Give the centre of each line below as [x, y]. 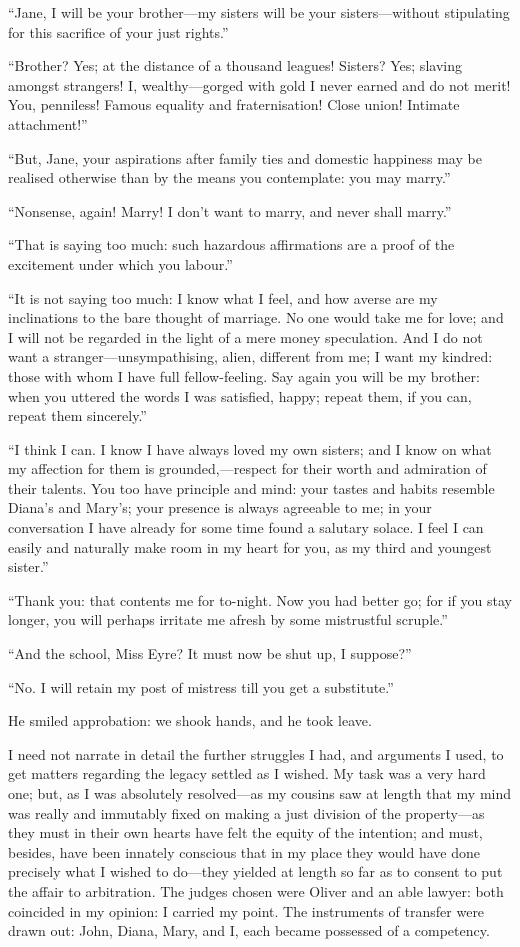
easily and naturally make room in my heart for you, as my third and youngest [250, 546]
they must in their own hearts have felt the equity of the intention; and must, [245, 832]
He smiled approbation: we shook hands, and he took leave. [190, 720]
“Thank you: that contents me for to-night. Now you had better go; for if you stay [260, 599]
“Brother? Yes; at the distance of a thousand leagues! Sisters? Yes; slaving [235, 65]
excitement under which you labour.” [120, 263]
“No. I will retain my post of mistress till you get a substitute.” [201, 686]
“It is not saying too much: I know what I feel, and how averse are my [223, 297]
